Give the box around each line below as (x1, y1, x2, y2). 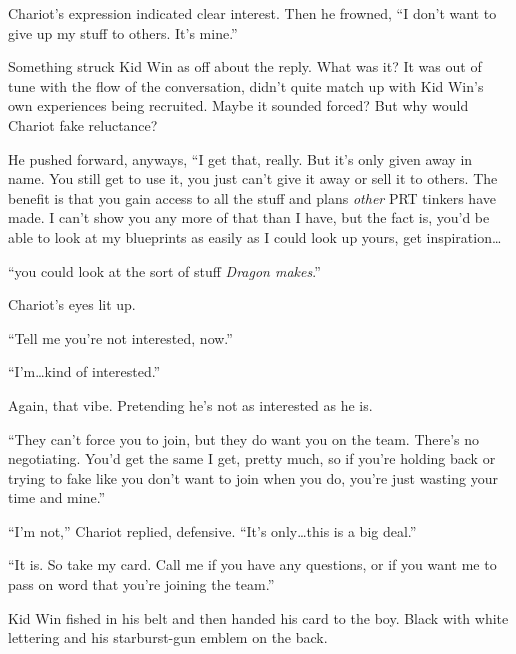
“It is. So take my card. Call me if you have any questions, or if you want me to (8, 554, 497, 575)
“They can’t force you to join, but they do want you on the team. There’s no (8, 428, 480, 449)
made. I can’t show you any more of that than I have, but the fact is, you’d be (8, 207, 490, 228)
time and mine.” (8, 487, 106, 508)
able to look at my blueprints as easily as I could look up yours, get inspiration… (8, 226, 502, 247)
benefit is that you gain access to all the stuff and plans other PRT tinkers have (8, 187, 496, 208)
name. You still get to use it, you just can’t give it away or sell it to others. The (8, 168, 498, 189)
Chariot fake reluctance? (8, 114, 158, 135)
